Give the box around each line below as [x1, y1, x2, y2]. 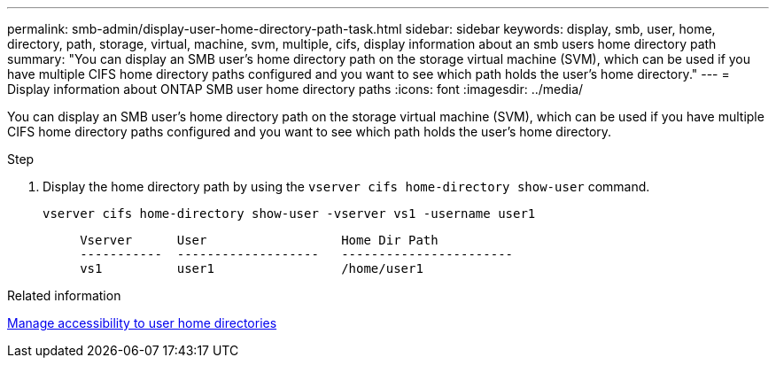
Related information [7, 288, 121, 303]
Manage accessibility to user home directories [7, 315, 277, 330]
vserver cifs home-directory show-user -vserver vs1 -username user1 [43, 206, 536, 221]
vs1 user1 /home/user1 [80, 261, 423, 276]
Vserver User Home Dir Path [80, 233, 438, 247]
